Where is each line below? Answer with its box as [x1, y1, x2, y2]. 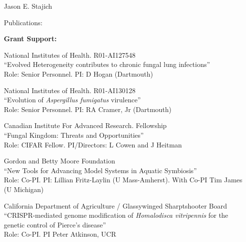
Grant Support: [4, 33, 57, 44]
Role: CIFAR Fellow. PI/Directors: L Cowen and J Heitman [4, 139, 182, 149]
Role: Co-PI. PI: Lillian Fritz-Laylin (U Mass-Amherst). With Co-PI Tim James [4, 175, 243, 185]
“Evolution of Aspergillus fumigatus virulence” [4, 95, 141, 105]
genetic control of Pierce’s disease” [4, 219, 106, 229]
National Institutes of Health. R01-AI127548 [4, 49, 136, 60]
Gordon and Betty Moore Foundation [4, 156, 115, 166]
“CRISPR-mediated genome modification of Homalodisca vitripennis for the [4, 210, 229, 220]
